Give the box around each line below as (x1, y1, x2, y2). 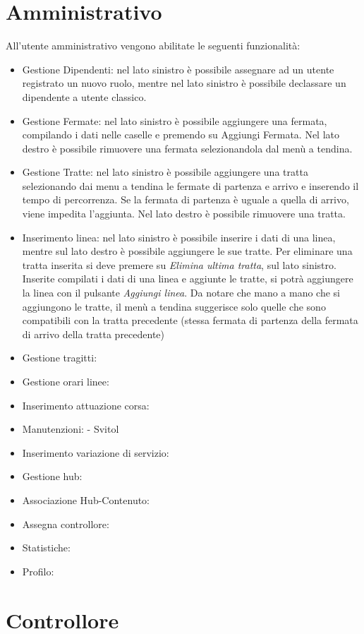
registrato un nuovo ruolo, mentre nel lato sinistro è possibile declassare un (22, 76, 346, 90)
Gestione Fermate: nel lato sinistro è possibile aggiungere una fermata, (22, 113, 327, 128)
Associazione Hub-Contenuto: (22, 492, 150, 507)
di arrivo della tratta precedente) (22, 326, 165, 341)
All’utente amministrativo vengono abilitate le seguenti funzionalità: (6, 38, 301, 53)
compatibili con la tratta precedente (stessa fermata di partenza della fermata (22, 313, 358, 328)
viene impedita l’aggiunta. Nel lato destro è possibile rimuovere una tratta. (22, 206, 346, 221)
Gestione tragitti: (22, 350, 97, 365)
